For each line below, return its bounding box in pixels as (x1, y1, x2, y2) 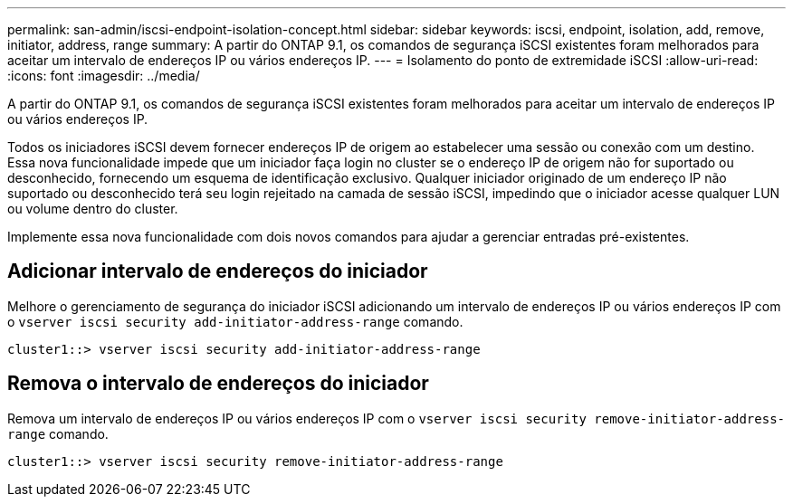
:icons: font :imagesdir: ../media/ (7, 68, 200, 83)
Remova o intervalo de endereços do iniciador (7, 372, 429, 395)
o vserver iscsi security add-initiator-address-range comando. (7, 313, 463, 329)
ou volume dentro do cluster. (7, 201, 178, 216)
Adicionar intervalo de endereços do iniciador (7, 260, 428, 283)
